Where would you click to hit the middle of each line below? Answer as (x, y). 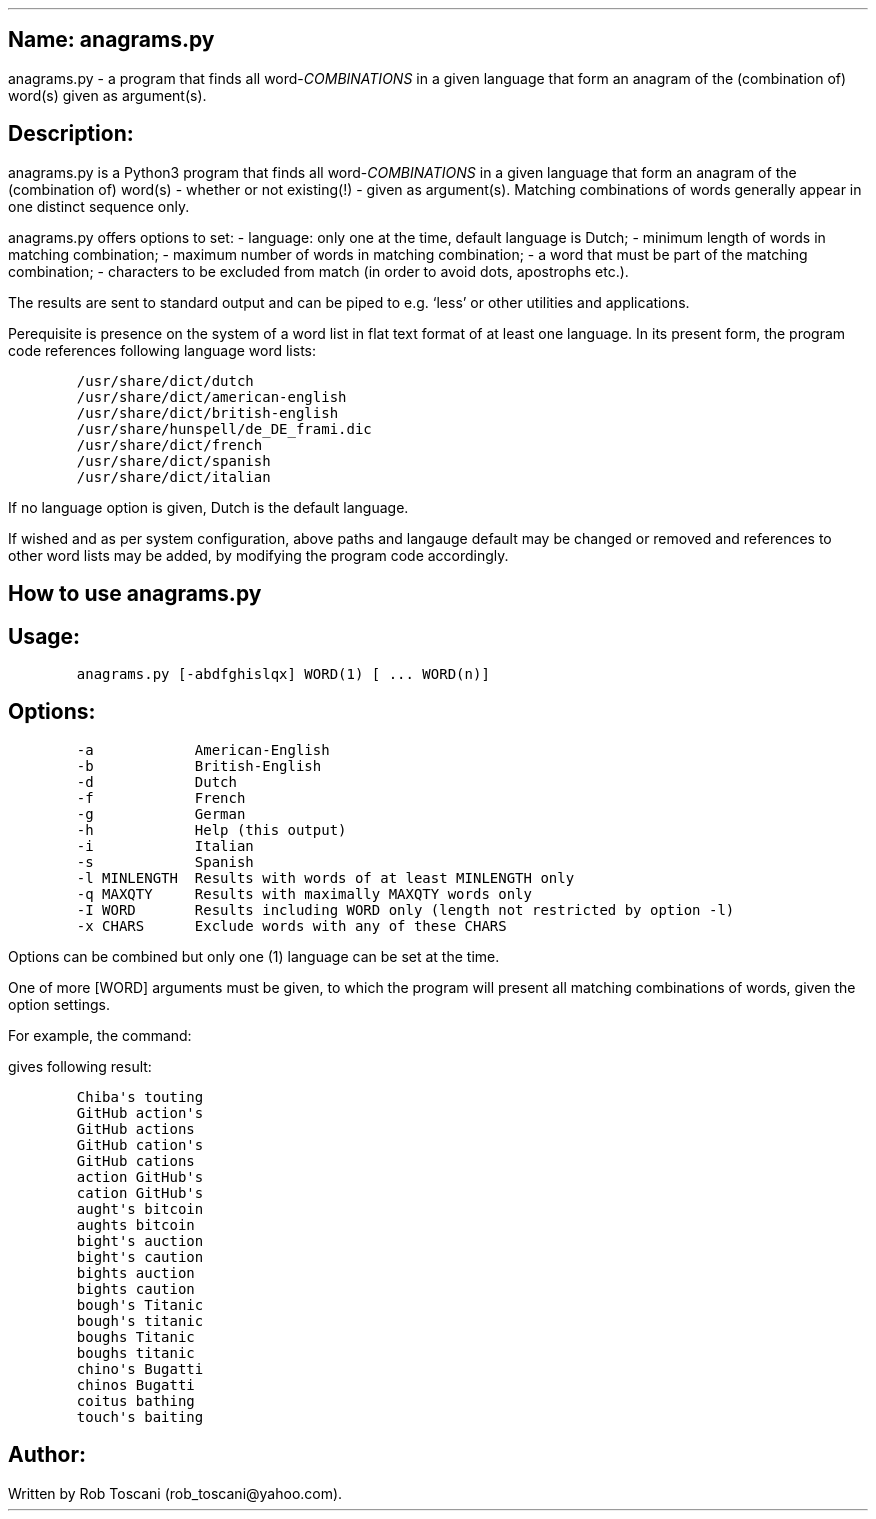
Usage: (44, 636)
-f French (161, 797)
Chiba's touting (140, 1096)
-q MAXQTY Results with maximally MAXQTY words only (304, 893)
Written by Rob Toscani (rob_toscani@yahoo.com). (175, 1493)
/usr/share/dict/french (169, 444)
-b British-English (199, 765)
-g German (161, 813)
